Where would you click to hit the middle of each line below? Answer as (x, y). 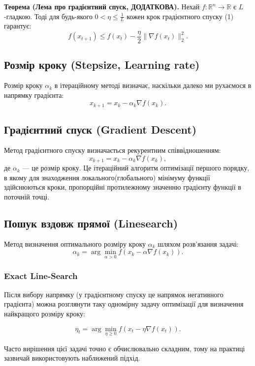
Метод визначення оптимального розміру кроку (75, 243)
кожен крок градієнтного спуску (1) (180, 16)
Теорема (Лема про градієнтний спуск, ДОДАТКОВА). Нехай (102, 6)
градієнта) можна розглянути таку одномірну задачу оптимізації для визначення (124, 304)
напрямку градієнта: (34, 95)
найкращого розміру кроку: (45, 313)
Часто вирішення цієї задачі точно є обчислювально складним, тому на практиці (125, 348)
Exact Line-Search (41, 276)
